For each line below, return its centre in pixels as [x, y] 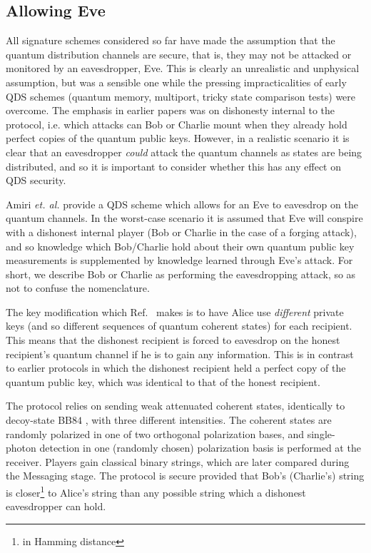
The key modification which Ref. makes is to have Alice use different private [175, 311]
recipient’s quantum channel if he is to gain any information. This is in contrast [180, 354]
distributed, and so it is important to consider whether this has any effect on [174, 166]
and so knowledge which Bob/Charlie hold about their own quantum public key [180, 246]
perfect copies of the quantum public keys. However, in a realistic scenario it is [178, 138]
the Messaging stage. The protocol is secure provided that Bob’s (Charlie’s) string [185, 476]
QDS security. [36, 180]
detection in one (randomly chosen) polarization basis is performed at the [200, 448]
